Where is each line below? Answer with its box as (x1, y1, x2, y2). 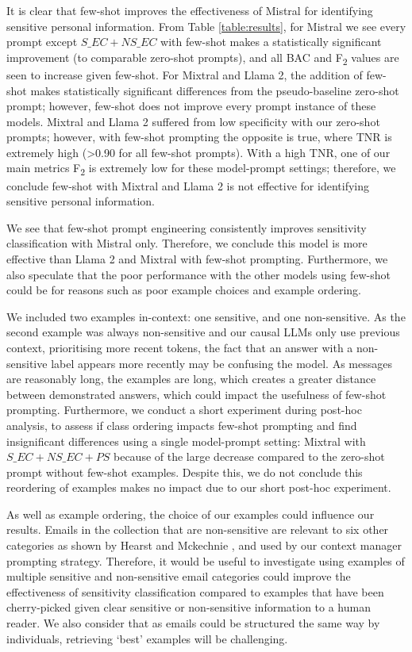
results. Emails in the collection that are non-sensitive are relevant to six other (6, 521, 389, 538)
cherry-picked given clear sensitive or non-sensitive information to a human (6, 599, 371, 616)
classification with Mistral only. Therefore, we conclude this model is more (6, 235, 368, 251)
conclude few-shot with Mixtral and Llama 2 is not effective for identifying (6, 177, 369, 194)
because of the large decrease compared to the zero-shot (114, 448, 385, 465)
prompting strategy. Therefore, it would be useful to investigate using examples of (6, 552, 405, 569)
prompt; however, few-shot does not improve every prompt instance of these (6, 98, 376, 114)
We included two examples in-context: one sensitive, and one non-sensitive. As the (6, 308, 406, 324)
